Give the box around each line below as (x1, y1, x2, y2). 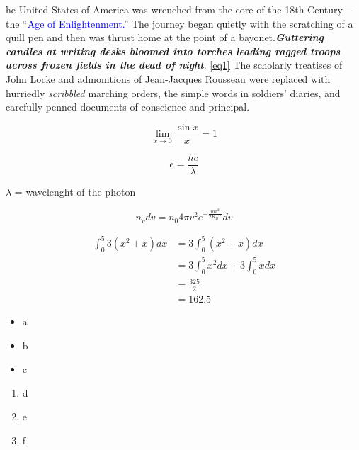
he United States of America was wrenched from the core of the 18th (6, 2, 304, 16)
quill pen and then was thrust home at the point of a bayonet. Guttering (6, 30, 324, 45)
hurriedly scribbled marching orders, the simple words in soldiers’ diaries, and (6, 85, 341, 100)
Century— (307, 2, 353, 16)
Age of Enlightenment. (27, 16, 124, 30)
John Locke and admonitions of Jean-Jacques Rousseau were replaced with (6, 71, 331, 86)
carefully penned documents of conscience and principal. (6, 99, 250, 114)
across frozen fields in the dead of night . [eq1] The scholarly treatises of (6, 57, 343, 72)
